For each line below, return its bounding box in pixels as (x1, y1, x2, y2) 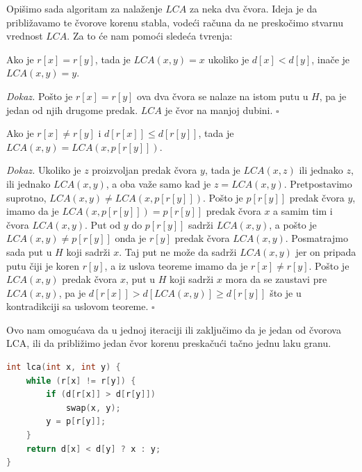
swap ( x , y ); (65, 402, 121, 413)
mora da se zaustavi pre (225, 272, 327, 286)
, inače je (311, 51, 350, 66)
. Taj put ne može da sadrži (119, 244, 237, 259)
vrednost (6, 29, 43, 43)
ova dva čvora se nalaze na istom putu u (137, 88, 308, 103)
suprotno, (6, 190, 47, 204)
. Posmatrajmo (285, 231, 348, 245)
